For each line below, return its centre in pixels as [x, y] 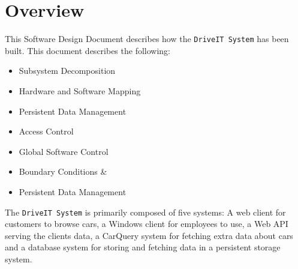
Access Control [46, 131]
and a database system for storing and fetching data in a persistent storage [143, 247]
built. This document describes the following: [88, 50]
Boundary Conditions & [63, 171]
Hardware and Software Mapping [80, 90]
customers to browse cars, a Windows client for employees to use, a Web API [147, 224]
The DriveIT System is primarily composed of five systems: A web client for [145, 212]
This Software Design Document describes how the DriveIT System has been [147, 39]
